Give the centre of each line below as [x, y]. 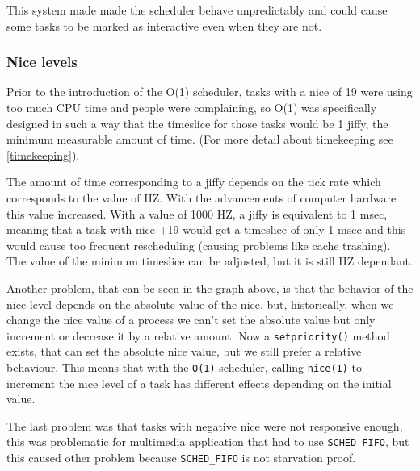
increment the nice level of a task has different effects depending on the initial [199, 383]
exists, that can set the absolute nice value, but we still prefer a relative [184, 351]
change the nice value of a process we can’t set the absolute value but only [191, 320]
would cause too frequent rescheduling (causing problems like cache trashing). [199, 245]
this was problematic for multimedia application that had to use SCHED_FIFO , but [208, 442]
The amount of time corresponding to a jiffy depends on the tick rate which [194, 182]
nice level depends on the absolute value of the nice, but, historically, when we [200, 304]
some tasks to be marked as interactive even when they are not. [164, 25]
